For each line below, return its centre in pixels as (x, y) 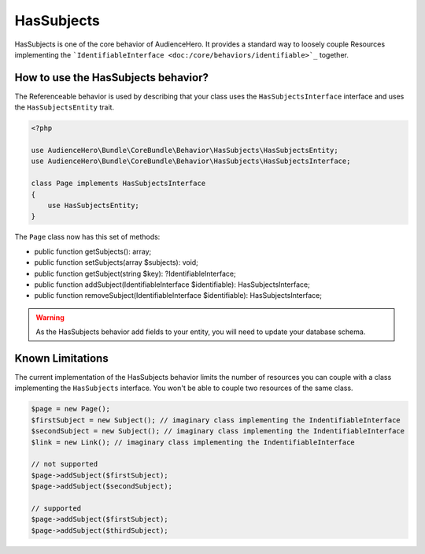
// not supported (65, 464)
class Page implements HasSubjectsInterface (118, 184)
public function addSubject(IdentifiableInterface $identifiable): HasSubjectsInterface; (172, 284)
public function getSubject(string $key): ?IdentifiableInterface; (135, 273)
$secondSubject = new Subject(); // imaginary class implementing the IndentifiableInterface (218, 431)
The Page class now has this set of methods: (87, 237)
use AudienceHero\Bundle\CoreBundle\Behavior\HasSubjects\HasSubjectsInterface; (191, 161)
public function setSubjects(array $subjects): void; (116, 262)
